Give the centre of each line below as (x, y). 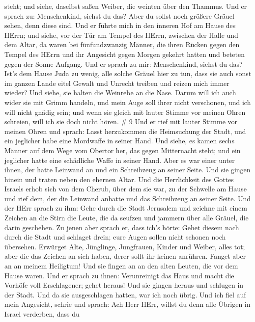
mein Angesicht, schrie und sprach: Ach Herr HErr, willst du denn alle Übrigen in (127, 304)
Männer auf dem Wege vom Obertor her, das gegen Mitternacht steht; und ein (123, 150)
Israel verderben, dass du (42, 314)
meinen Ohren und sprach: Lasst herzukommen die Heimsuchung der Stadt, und (125, 131)
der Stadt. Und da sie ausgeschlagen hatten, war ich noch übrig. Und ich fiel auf (125, 294)
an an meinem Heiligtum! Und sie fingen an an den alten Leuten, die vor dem (121, 266)
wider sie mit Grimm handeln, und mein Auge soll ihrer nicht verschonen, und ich (128, 102)
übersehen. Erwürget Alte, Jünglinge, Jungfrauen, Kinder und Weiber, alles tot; (125, 246)
